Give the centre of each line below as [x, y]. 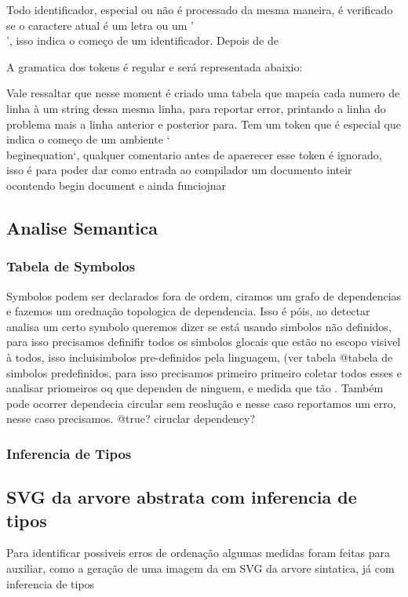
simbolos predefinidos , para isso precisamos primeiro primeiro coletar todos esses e [204, 372]
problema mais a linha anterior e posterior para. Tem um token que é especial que [204, 124]
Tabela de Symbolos [71, 266]
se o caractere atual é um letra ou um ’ [100, 25]
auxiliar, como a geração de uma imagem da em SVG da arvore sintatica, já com [200, 568]
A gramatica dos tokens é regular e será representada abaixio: [155, 66]
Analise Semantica [82, 227]
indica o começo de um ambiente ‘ [88, 139]
